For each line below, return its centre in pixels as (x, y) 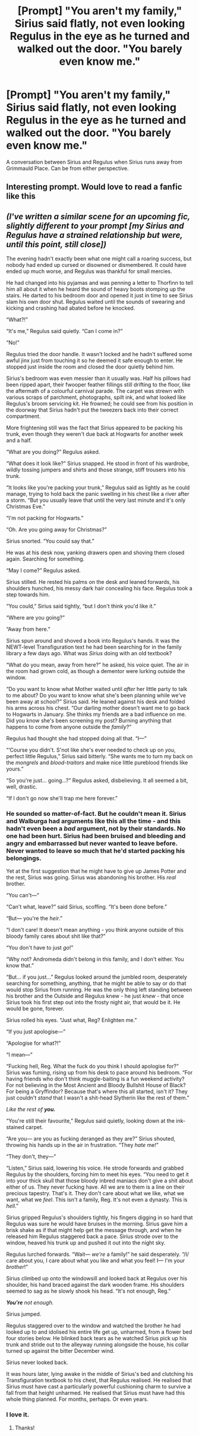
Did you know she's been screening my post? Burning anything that (89, 721)
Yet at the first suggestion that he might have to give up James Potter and (96, 871)
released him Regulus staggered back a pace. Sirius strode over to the (92, 1237)
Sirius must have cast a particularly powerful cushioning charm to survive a (98, 1387)
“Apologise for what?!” (34, 1043)
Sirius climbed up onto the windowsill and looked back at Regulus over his (97, 1278)
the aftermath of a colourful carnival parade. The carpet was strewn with (95, 391)
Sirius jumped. (24, 1314)
